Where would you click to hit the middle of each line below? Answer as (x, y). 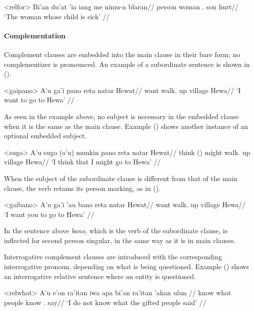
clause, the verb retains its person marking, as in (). (82, 188)
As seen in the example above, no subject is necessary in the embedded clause (121, 116)
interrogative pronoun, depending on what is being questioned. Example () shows (127, 266)
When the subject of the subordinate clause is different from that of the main (121, 178)
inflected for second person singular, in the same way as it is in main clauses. (120, 240)
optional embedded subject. (46, 136)
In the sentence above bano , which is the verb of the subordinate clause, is (116, 231)
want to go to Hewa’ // (39, 100)
